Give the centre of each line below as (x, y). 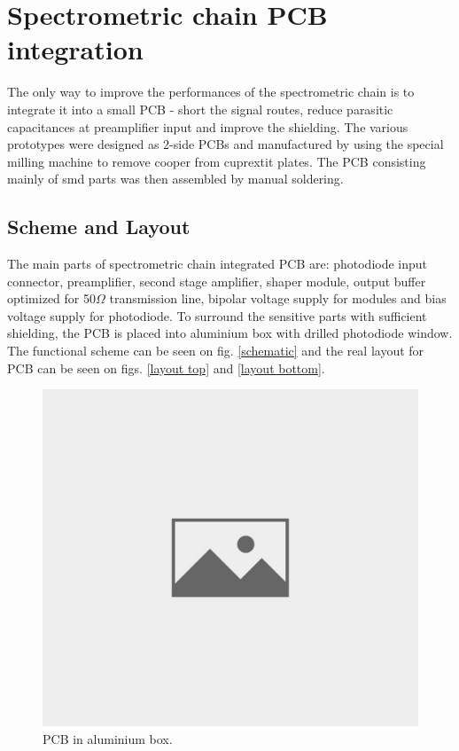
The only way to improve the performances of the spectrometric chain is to (211, 92)
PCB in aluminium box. (108, 738)
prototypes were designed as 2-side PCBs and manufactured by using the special (226, 144)
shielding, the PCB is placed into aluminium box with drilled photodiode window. (230, 333)
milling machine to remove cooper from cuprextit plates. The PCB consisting (217, 161)
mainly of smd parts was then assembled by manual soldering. (175, 179)
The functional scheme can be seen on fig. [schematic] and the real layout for (216, 351)
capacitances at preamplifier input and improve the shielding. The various (208, 126)
